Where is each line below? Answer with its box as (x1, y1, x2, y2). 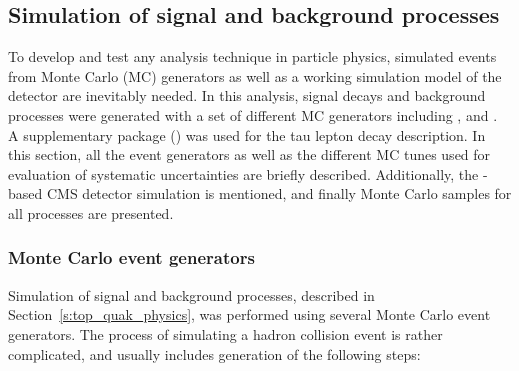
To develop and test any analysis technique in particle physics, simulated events (8, 46, 497, 67)
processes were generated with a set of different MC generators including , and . (8, 104, 498, 125)
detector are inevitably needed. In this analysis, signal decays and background (8, 85, 486, 106)
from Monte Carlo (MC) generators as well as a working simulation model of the (8, 65, 502, 86)
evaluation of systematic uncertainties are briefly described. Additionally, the (8, 163, 479, 184)
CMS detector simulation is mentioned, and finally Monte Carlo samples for (46, 183, 512, 204)
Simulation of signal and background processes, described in (8, 284, 375, 305)
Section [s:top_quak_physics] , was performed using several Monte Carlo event (8, 304, 491, 325)
